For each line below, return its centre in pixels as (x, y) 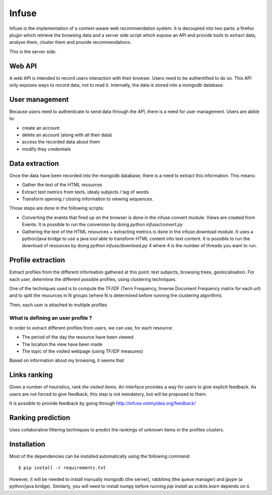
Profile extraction (37, 260)
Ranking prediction (40, 418)
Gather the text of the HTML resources (62, 185)
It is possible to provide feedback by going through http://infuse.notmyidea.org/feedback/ (103, 403)
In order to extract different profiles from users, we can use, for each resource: (91, 327)
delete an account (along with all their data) (67, 135)
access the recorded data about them (61, 142)
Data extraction (34, 163)
